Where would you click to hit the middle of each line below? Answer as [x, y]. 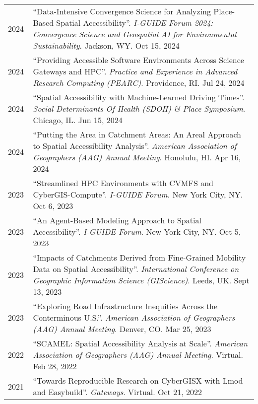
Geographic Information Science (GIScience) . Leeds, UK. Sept [141, 280]
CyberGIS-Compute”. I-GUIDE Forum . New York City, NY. [138, 194]
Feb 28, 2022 [55, 366]
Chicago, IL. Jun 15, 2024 [78, 120]
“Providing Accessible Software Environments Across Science [138, 60]
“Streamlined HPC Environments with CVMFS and [123, 183]
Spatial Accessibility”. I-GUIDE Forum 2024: [135, 23]
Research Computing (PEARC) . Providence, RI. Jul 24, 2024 [139, 83]
